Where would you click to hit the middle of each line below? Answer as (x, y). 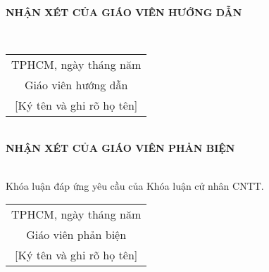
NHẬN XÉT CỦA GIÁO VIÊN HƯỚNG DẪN (124, 12)
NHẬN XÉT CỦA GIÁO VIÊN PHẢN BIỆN (120, 148)
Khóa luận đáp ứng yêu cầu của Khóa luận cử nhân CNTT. (135, 185)
